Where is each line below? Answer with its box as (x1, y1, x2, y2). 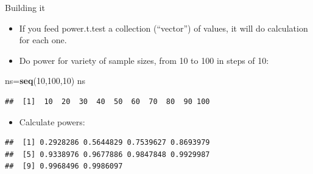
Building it (5, 1, 45, 13)
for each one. (19, 33, 67, 46)
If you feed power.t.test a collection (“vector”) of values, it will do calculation (19, 21, 308, 34)
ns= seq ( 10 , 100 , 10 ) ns (5, 74, 86, 87)
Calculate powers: (19, 115, 85, 128)
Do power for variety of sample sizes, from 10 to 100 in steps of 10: (19, 54, 269, 66)
